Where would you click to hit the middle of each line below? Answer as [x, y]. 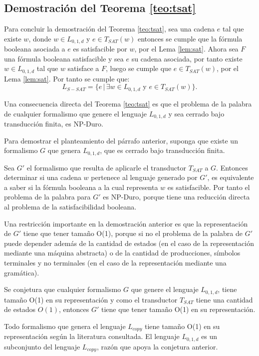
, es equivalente [231, 177]
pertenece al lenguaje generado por [144, 177]
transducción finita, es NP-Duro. [54, 123]
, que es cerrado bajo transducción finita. [162, 150]
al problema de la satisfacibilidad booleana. [70, 206]
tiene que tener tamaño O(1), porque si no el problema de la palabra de [133, 233]
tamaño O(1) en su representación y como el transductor [91, 299]
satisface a [83, 68]
